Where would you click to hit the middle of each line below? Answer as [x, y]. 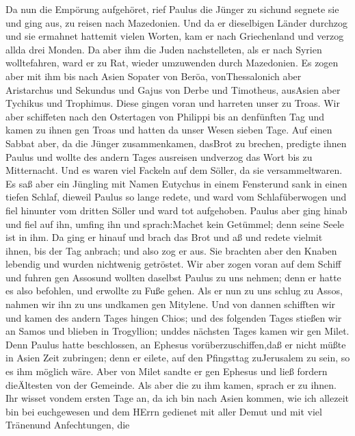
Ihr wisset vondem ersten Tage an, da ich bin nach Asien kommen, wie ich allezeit [177, 398]
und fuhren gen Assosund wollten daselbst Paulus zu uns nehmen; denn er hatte [173, 277]
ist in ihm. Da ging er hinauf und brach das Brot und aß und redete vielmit [164, 237]
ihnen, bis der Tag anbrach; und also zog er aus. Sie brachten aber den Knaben [171, 250]
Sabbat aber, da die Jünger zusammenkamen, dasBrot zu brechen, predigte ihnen [176, 143]
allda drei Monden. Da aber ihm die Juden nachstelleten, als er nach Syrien [164, 49]
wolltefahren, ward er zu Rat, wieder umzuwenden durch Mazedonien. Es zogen [172, 63]
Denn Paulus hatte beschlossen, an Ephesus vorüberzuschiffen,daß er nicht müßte [176, 344]
